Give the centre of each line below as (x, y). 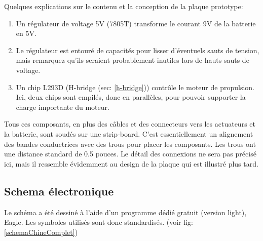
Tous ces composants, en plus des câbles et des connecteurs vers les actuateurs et (130, 124)
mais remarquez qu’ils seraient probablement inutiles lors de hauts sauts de (133, 60)
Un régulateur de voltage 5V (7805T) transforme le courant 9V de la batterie (136, 23)
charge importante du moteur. (63, 107)
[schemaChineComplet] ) (41, 232)
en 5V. (26, 33)
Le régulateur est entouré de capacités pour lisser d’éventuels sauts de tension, (138, 50)
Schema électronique (59, 191)
